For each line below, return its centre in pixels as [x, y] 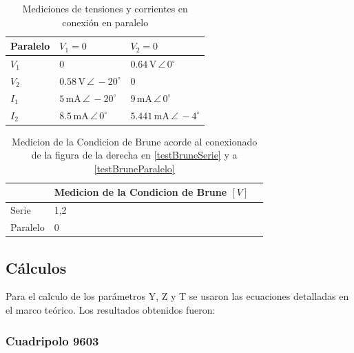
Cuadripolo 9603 [52, 340]
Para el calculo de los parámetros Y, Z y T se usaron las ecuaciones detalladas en [177, 296]
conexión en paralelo [105, 22]
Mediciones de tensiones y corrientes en [105, 8]
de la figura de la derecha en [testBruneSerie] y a [134, 155]
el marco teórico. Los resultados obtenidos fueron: [111, 310]
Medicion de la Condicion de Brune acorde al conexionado [135, 141]
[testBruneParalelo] [134, 168]
